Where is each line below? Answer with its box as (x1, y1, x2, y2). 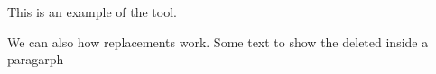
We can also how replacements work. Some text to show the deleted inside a (7, 32, 429, 51)
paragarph (7, 50, 64, 69)
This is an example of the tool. (7, 3, 177, 21)
